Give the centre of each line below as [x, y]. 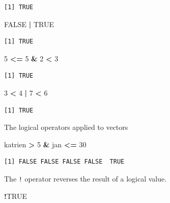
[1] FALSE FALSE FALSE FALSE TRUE [64, 162]
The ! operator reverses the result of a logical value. [86, 178]
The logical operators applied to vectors [66, 127]
